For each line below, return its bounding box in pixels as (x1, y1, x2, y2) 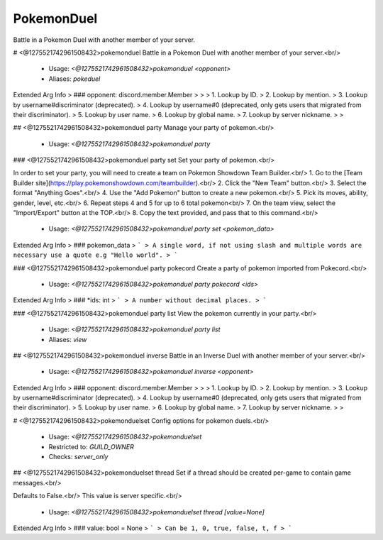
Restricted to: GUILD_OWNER (48, 442, 135, 451)
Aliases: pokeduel (48, 75, 101, 83)
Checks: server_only (48, 453, 109, 461)
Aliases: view (48, 335, 87, 343)
